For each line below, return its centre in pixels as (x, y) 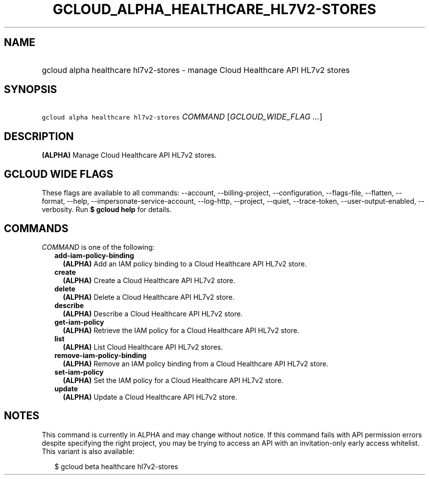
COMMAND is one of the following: (98, 247)
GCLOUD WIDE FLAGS (59, 174)
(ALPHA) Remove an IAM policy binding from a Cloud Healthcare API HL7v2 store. (196, 363)
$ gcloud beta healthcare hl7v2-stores (116, 466)
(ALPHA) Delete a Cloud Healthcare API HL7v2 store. (149, 297)
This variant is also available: (88, 451)
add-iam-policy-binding (94, 255)
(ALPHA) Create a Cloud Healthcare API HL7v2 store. (149, 280)
